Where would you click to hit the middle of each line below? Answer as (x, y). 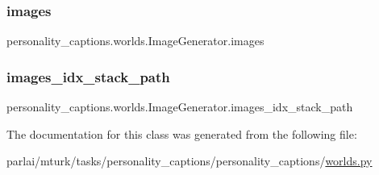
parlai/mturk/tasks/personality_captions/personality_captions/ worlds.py (189, 161)
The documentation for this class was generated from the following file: (182, 133)
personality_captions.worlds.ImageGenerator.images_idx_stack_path (180, 107)
